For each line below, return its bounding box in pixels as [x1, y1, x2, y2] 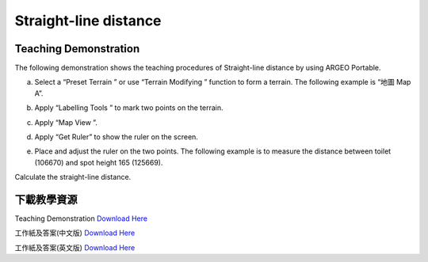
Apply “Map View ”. [34, 117, 98, 127]
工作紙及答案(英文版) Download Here [14, 242, 136, 253]
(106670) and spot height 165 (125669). [34, 158, 163, 167]
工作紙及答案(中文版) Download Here [14, 228, 136, 237]
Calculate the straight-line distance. [14, 173, 132, 182]
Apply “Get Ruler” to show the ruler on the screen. [34, 132, 198, 142]
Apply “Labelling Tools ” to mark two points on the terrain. [34, 103, 224, 112]
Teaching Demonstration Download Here [14, 214, 148, 223]
